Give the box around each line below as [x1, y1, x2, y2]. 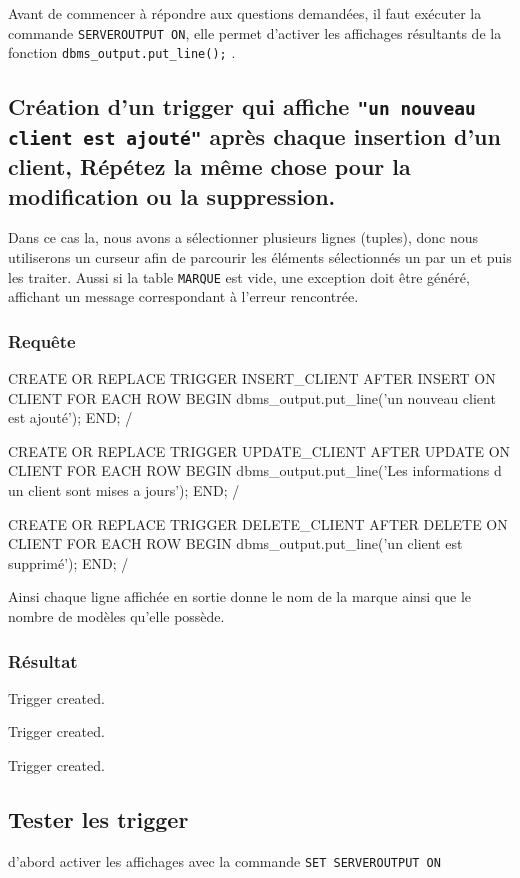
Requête [8, 328, 76, 353]
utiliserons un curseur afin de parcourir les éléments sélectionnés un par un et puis [8, 247, 512, 268]
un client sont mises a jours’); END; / [8, 480, 240, 501]
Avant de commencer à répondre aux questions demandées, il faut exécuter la [8, 3, 482, 23]
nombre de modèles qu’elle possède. [8, 606, 225, 627]
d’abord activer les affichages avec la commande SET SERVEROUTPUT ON [8, 850, 441, 871]
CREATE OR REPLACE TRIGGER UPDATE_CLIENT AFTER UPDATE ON [8, 440, 511, 461]
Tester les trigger [8, 804, 189, 835]
